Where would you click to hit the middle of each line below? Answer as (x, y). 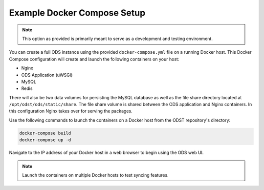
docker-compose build (45, 133)
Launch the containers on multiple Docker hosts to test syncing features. (95, 175)
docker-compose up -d (45, 140)
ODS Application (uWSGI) (47, 75)
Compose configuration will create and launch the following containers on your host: (94, 59)
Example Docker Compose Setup (77, 13)
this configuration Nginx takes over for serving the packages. (71, 111)
